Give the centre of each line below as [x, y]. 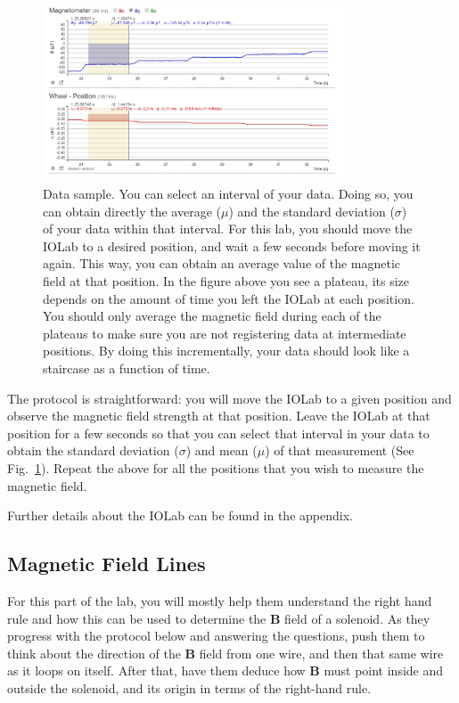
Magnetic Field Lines [107, 564]
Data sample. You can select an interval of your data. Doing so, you [228, 194]
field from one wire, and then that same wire [321, 653]
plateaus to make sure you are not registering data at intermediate [225, 333]
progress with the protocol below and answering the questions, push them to [216, 636]
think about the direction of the [94, 653]
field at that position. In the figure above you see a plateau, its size [226, 280]
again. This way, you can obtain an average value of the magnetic [222, 263]
